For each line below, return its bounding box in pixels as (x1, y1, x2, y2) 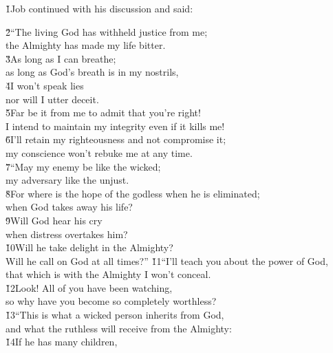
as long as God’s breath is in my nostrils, (6, 65, 179, 79)
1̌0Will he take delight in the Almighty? (6, 240, 173, 255)
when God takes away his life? (6, 200, 133, 214)
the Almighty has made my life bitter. (6, 38, 166, 52)
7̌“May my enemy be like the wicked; (6, 159, 161, 173)
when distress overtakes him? (6, 226, 128, 241)
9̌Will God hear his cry (6, 213, 103, 227)
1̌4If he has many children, (6, 334, 118, 349)
